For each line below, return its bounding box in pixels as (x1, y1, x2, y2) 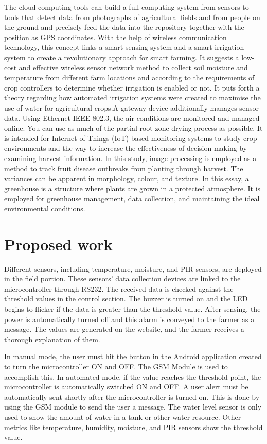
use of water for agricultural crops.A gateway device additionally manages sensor (4, 102, 259, 113)
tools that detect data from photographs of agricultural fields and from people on (4, 11, 260, 22)
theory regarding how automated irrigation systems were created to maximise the (4, 92, 261, 103)
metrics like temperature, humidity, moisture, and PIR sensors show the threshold (4, 421, 263, 432)
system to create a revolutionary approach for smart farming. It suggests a (4, 51, 239, 62)
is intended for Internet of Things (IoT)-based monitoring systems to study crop (4, 132, 257, 143)
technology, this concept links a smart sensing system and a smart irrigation (4, 42, 244, 52)
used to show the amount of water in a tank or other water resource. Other (4, 411, 241, 422)
